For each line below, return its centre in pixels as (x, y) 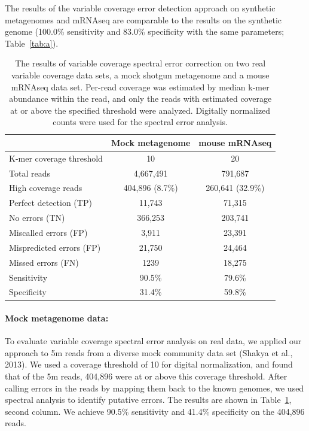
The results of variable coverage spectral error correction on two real (140, 63)
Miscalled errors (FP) (48, 232)
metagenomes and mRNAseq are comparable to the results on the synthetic (143, 19)
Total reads (30, 173)
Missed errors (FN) (44, 262)
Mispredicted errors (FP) (55, 247)
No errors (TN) (37, 218)
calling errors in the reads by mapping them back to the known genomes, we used (154, 388)
